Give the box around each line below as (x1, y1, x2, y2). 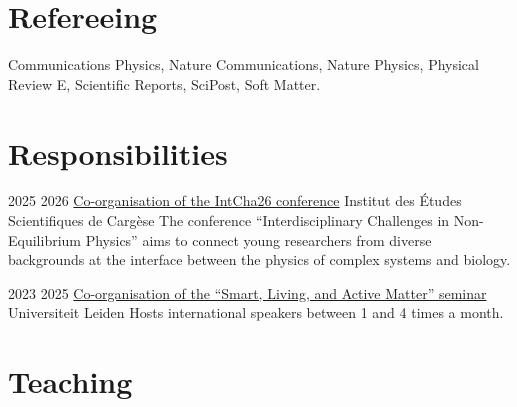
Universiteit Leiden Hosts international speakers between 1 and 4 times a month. (8, 302, 504, 323)
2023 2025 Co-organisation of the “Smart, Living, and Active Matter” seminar (8, 282, 487, 303)
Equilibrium (8, 229, 81, 250)
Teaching (8, 361, 133, 402)
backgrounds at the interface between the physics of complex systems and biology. (8, 249, 511, 270)
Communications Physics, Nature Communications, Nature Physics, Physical (8, 54, 479, 75)
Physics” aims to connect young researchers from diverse (85, 229, 432, 250)
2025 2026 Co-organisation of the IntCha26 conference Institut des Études (8, 190, 462, 211)
